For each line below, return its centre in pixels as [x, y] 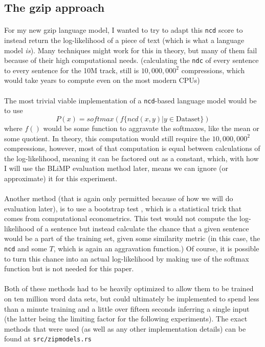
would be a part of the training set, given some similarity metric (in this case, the [132, 238]
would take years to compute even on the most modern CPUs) [102, 80]
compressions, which [213, 70]
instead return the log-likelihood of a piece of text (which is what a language [124, 40]
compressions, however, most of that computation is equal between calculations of [132, 148]
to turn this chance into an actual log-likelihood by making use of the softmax [127, 258]
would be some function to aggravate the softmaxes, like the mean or [151, 128]
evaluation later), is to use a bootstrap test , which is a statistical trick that [123, 208]
